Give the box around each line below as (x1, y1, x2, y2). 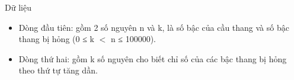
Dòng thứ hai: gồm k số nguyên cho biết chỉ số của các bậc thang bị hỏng (18, 52, 287, 65)
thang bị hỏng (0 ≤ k (18, 33, 94, 45)
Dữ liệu (5, 1, 31, 13)
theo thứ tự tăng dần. (18, 64, 98, 76)
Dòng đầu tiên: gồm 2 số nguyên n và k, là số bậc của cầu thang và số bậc (18, 21, 289, 33)
